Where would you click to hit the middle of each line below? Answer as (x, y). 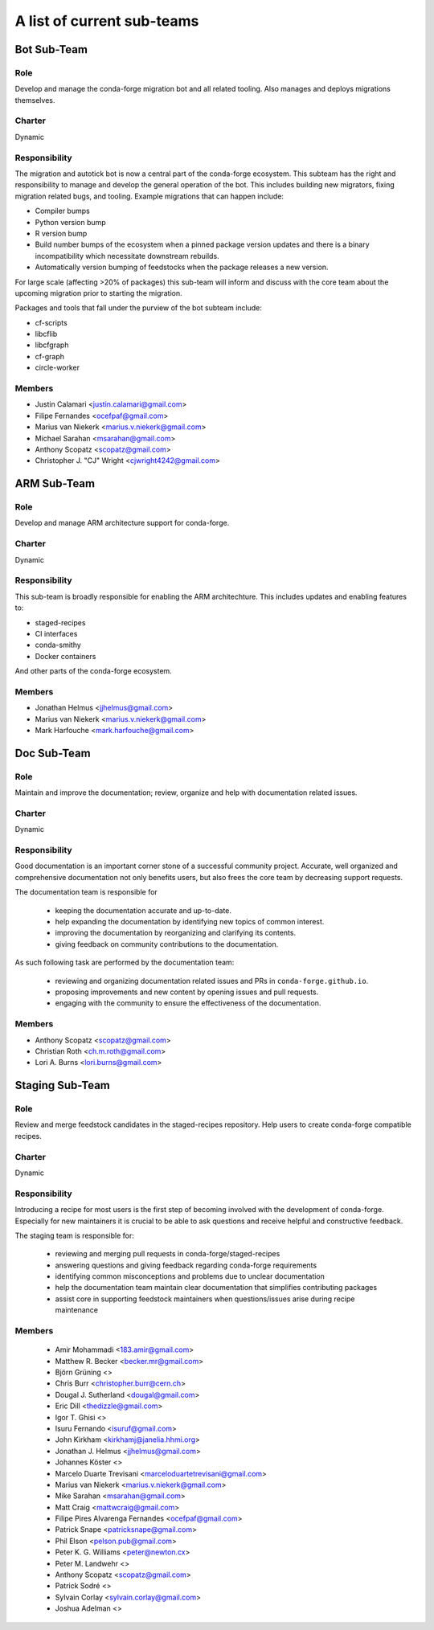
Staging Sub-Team (62, 1085)
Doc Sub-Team (53, 753)
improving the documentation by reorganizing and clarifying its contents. (176, 933)
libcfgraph (52, 345)
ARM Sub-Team (55, 483)
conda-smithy (58, 645)
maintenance (76, 1310)
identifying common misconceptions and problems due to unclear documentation (190, 1276)
